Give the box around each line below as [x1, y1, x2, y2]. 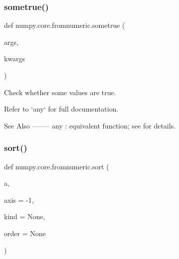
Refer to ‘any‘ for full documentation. [4, 104, 119, 114]
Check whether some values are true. [4, 87, 116, 97]
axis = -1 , [4, 194, 34, 205]
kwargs [4, 53, 25, 64]
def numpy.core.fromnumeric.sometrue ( [4, 20, 125, 30]
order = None [4, 228, 46, 238]
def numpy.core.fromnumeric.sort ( [4, 161, 109, 171]
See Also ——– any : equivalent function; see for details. [4, 120, 176, 130]
